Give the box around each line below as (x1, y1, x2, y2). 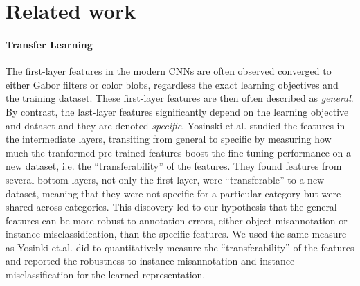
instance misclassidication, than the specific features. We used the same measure (6, 226, 347, 241)
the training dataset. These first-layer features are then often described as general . (6, 91, 354, 105)
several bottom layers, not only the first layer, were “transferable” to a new (6, 172, 325, 186)
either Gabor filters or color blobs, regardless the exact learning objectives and (6, 77, 339, 91)
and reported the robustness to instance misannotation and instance (6, 253, 295, 268)
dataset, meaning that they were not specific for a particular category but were (6, 186, 341, 200)
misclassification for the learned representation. (6, 267, 206, 282)
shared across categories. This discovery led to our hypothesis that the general (6, 199, 337, 214)
